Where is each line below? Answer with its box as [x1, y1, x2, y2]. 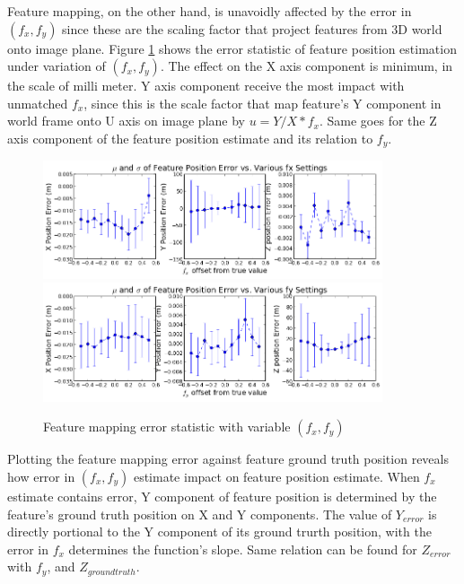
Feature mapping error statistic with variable [43, 417, 291, 436]
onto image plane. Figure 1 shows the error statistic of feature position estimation [7, 39, 457, 57]
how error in [7, 467, 75, 486]
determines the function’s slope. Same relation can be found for [68, 539, 417, 558]
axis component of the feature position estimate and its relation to [7, 128, 373, 147]
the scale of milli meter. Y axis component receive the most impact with [7, 76, 405, 95]
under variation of [7, 57, 106, 75]
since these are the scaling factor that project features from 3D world [62, 19, 442, 38]
